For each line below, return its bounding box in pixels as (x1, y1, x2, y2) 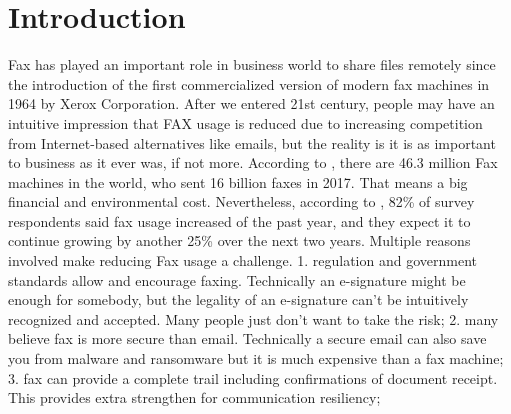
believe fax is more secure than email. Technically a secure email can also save (8, 328, 487, 349)
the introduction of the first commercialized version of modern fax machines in (8, 73, 490, 94)
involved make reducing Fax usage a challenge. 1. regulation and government (8, 250, 477, 271)
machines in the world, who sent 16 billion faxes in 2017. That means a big (8, 171, 468, 192)
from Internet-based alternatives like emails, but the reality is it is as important (8, 132, 496, 153)
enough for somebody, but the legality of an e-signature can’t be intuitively (8, 289, 469, 310)
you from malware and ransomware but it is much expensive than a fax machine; (8, 348, 504, 369)
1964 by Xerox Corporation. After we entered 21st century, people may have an (8, 93, 495, 114)
